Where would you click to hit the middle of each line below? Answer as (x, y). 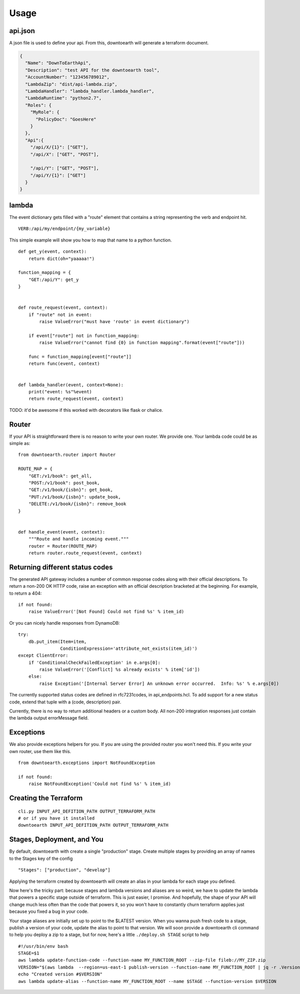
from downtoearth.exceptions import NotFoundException (87, 763)
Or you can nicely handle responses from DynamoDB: (64, 623)
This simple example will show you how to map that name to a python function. (90, 240)
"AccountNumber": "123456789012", (67, 77)
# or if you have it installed (56, 818)
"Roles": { (38, 105)
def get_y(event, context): (52, 252)
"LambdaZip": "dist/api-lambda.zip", (71, 84)
